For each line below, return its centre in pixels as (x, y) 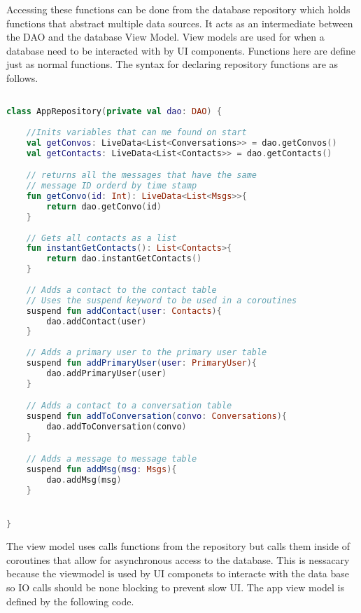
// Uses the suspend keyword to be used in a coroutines (162, 300)
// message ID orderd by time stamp (112, 186)
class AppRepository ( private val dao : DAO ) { (114, 112)
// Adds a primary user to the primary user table (147, 353)
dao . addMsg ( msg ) (84, 480)
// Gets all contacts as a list (101, 238)
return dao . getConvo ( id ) (104, 206)
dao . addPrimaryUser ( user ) (107, 373)
